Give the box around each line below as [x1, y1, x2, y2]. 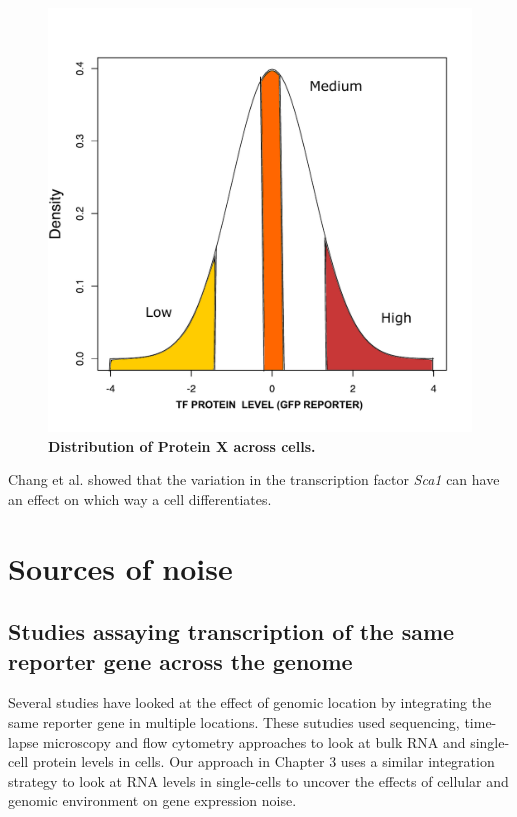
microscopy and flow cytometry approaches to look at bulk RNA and [43, 731, 466, 752]
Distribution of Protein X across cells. [48, 435, 316, 456]
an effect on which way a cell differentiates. [8, 488, 272, 509]
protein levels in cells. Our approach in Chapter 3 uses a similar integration [32, 751, 495, 772]
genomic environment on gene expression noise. [8, 790, 297, 811]
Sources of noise [8, 547, 233, 588]
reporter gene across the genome [8, 645, 353, 676]
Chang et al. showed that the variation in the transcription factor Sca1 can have [8, 469, 500, 490]
